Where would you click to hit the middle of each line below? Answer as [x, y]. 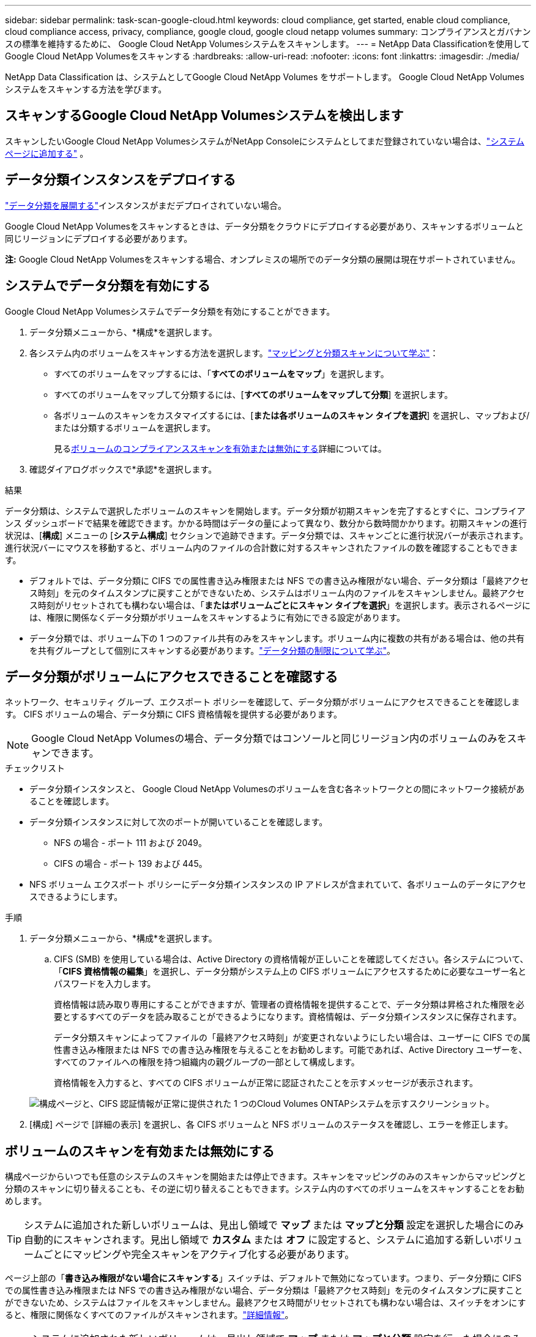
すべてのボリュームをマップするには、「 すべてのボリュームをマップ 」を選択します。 [221, 373]
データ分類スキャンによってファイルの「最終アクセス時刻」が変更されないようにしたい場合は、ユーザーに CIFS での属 [292, 1038]
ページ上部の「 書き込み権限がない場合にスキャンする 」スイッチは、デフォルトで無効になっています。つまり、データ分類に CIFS [263, 1278]
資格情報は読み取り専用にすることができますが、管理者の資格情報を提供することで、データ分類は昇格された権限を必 [289, 1005]
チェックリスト [35, 768]
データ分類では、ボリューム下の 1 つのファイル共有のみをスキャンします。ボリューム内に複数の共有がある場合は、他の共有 [277, 638]
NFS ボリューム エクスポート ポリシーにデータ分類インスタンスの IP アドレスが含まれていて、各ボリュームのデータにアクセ [278, 885]
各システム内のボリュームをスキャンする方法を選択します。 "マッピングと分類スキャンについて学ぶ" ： [234, 353]
